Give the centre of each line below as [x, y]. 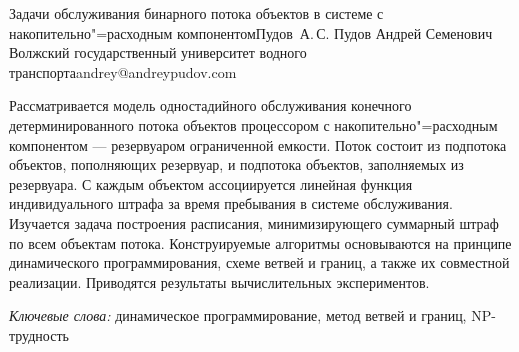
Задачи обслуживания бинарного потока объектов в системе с [196, 13]
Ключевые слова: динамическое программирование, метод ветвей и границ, [238, 315]
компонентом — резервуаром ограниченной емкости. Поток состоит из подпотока [258, 144]
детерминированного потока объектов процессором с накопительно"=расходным [253, 124]
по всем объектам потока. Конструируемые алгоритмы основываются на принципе [260, 242]
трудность [39, 334]
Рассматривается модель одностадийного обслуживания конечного [210, 105]
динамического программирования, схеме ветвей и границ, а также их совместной [259, 262]
